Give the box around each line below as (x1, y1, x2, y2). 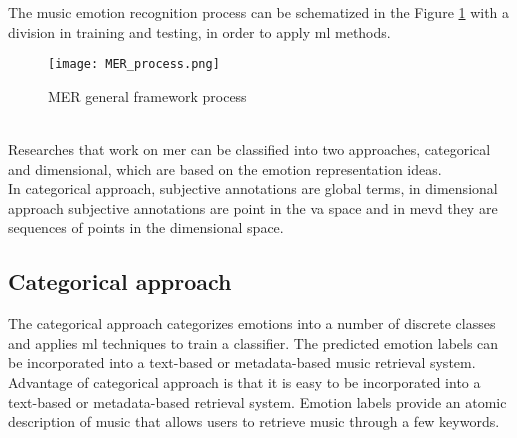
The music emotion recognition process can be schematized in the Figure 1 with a (8, 2, 510, 22)
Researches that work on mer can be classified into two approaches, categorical (8, 139, 491, 160)
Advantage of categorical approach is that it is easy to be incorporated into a (8, 371, 481, 392)
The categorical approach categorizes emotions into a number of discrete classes (8, 313, 496, 334)
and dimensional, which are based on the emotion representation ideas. (8, 158, 442, 179)
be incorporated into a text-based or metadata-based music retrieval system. (8, 352, 476, 373)
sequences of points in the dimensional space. (8, 217, 284, 238)
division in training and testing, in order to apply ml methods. (8, 21, 391, 42)
